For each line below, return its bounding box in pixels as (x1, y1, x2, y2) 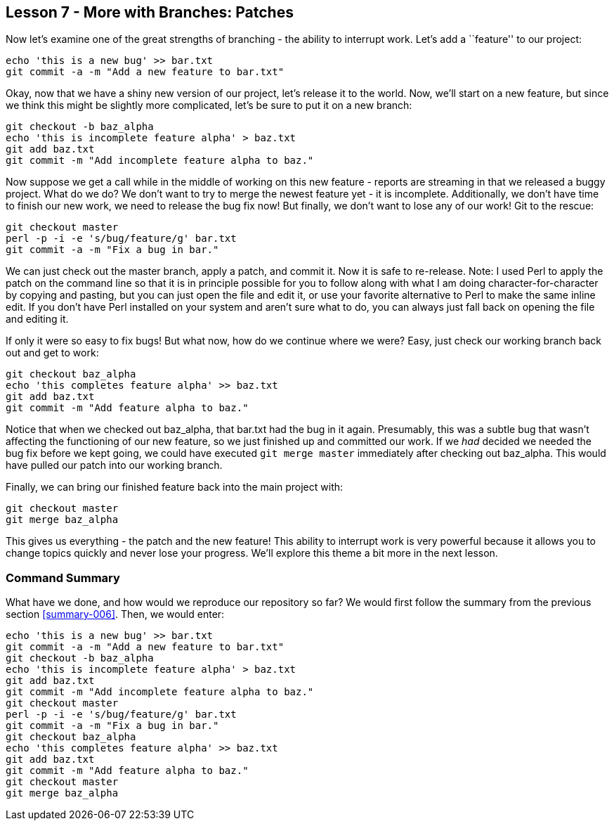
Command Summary (6, 570, 120, 585)
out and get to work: (6, 347, 99, 359)
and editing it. (6, 313, 69, 325)
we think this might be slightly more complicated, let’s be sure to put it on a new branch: (6, 99, 412, 112)
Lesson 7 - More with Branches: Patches (6, 4, 294, 21)
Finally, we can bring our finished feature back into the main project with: (6, 481, 344, 493)
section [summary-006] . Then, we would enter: (6, 608, 225, 621)
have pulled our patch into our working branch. (6, 459, 223, 472)
